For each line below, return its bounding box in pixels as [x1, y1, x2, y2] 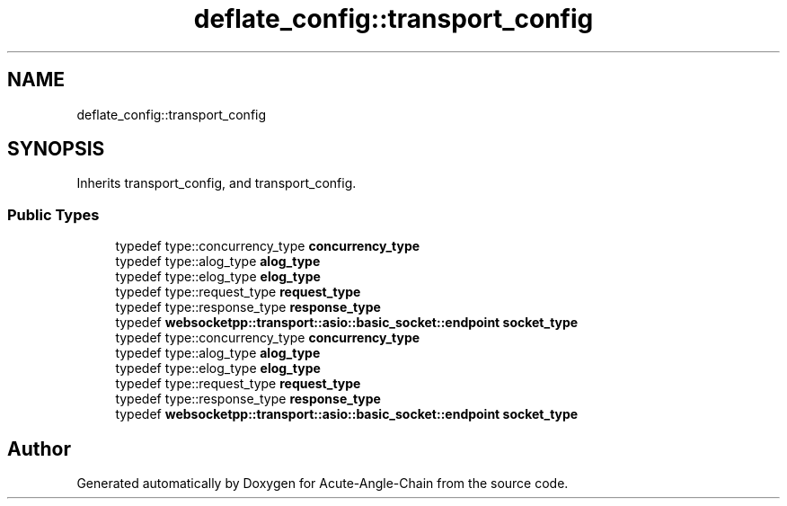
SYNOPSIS [7, 138, 105, 161]
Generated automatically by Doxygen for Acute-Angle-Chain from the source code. [76, 475, 569, 492]
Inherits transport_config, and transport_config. [76, 175, 357, 191]
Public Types [7, 205, 100, 224]
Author [7, 437, 71, 460]
